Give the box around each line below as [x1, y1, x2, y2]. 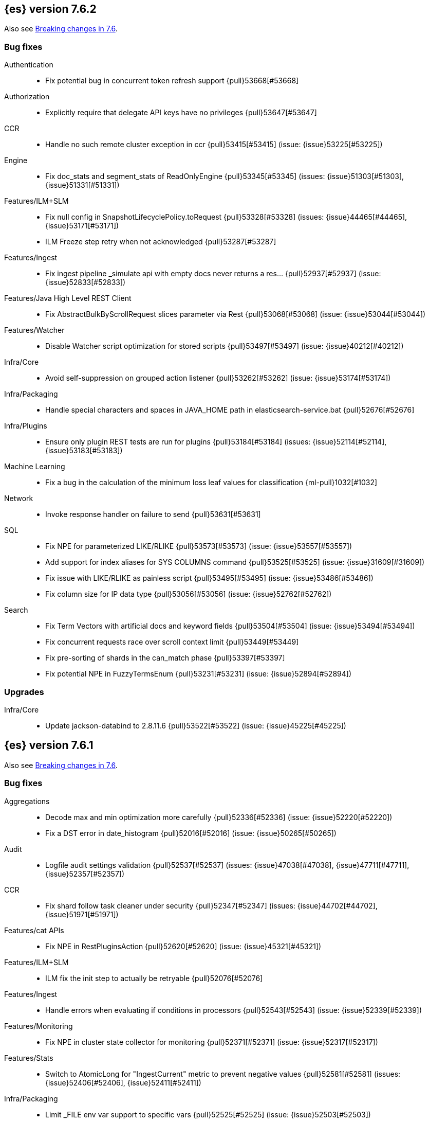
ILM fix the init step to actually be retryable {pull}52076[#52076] [45, 973, 263, 983]
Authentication [4, 60, 53, 69]
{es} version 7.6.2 [4, 3, 97, 15]
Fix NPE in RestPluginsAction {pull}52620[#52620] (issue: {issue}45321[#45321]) [45, 941, 322, 951]
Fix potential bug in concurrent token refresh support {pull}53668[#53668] [45, 76, 299, 85]
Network [4, 494, 33, 503]
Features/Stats [4, 1053, 53, 1062]
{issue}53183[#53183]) [45, 446, 123, 455]
